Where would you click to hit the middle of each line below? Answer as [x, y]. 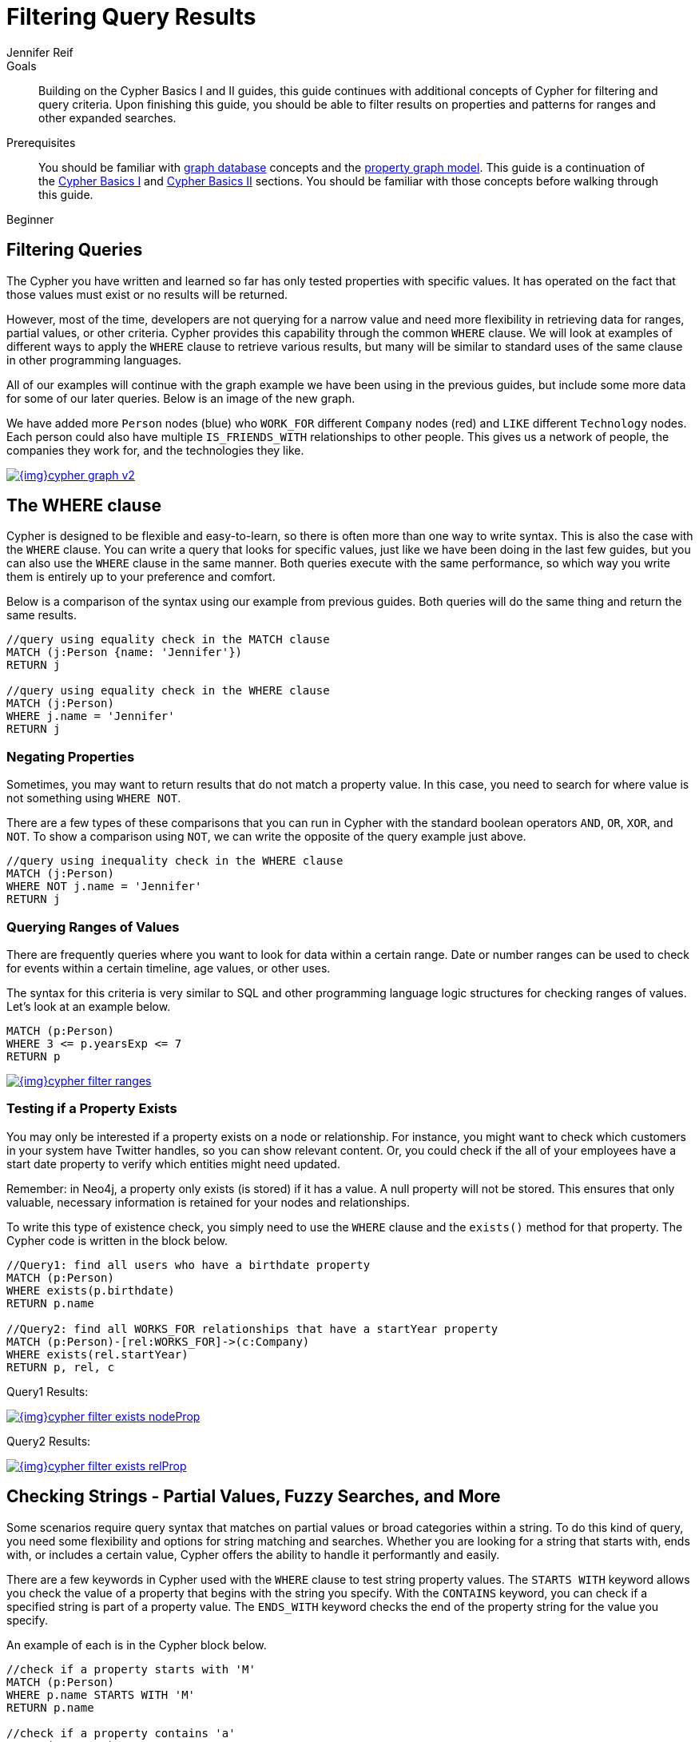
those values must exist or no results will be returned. [147, 294]
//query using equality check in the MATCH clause [168, 640]
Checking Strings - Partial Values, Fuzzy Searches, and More [254, 1497]
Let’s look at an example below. [89, 1006]
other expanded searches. [107, 117]
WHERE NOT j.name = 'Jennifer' [104, 887]
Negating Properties [71, 756]
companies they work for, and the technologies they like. [155, 450]
